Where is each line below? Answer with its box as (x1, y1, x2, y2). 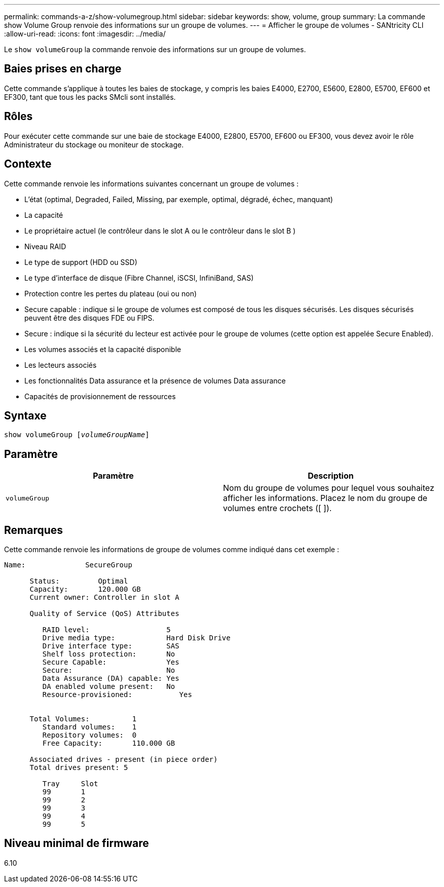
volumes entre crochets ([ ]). (223, 503, 332, 514)
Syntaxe (4, 409, 47, 422)
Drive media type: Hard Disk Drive (42, 634, 231, 642)
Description (308, 471, 354, 481)
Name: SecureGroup (4, 561, 132, 569)
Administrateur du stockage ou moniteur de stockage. (4, 140, 184, 149)
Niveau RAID (24, 242, 66, 251)
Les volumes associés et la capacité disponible (24, 344, 181, 354)
